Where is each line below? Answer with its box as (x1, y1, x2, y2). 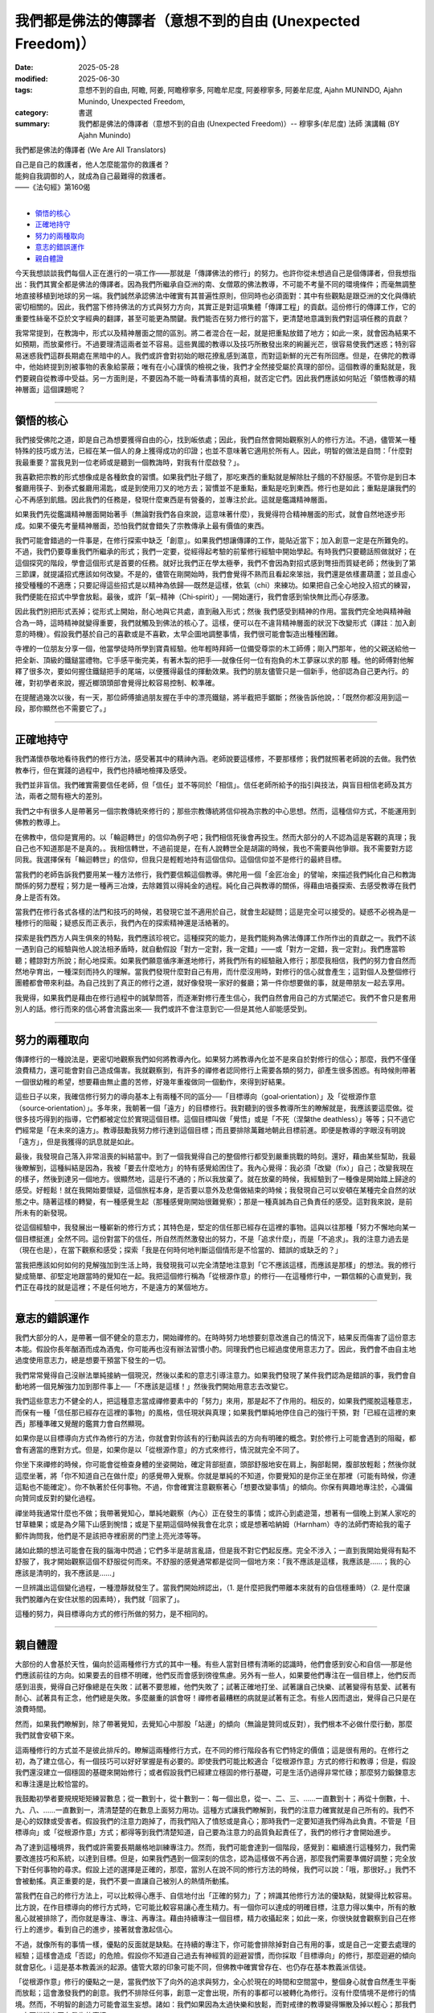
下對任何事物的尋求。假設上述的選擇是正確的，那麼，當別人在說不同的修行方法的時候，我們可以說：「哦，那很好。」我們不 (14, 1865, 416, 1875)
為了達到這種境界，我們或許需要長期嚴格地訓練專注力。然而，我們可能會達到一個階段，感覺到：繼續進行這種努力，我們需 (14, 1842, 416, 1852)
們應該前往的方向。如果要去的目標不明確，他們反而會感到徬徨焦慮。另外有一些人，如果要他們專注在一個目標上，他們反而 (14, 1671, 416, 1680)
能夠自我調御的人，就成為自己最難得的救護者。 (14, 171, 170, 180)
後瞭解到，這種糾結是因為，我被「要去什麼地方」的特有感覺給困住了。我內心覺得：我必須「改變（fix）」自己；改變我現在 (14, 1163, 414, 1172)
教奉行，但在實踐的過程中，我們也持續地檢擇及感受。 (14, 765, 191, 775)
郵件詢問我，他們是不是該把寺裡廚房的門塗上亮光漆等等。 (14, 1531, 205, 1540)
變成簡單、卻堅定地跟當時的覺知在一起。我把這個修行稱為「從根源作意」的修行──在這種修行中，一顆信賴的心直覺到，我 (14, 1271, 412, 1281)
